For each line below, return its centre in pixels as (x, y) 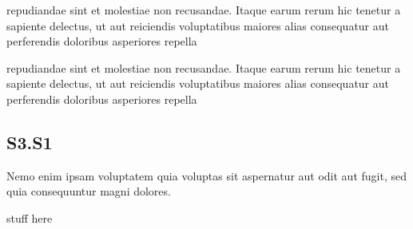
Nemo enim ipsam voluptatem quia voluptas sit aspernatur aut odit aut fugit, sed (206, 175)
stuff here (30, 217)
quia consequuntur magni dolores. (89, 191)
